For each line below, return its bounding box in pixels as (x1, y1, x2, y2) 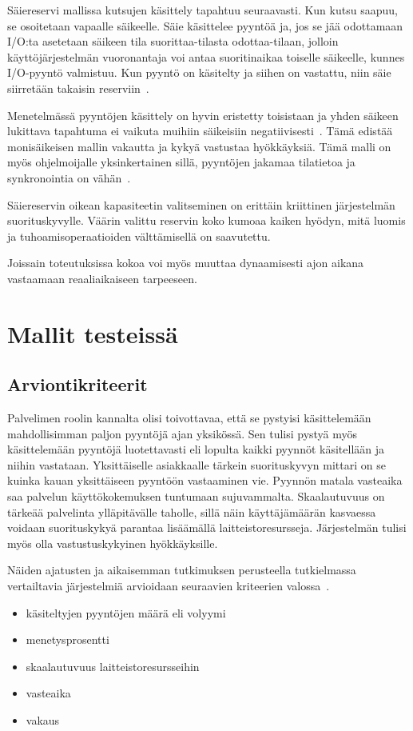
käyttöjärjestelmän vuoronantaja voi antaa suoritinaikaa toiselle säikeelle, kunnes (7, 48, 405, 65)
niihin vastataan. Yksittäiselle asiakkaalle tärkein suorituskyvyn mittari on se (7, 456, 386, 473)
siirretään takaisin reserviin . (7, 79, 149, 96)
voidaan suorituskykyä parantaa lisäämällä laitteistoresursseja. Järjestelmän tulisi (7, 519, 407, 536)
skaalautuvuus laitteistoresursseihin (26, 657, 200, 674)
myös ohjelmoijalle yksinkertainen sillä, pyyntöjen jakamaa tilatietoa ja (7, 154, 355, 170)
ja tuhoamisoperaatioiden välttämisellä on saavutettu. (7, 227, 271, 244)
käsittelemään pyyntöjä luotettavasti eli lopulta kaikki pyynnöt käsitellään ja (7, 441, 385, 457)
